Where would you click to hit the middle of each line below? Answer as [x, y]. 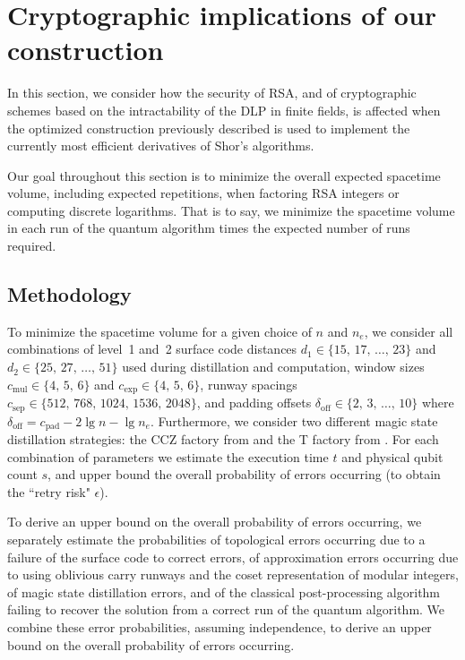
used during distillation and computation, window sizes [273, 367]
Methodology [69, 294]
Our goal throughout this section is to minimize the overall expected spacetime [224, 175]
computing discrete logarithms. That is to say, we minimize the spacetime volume [231, 210]
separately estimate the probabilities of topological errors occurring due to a [216, 539]
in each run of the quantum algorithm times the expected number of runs [209, 228]
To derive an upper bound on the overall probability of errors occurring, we [215, 522]
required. [32, 246]
